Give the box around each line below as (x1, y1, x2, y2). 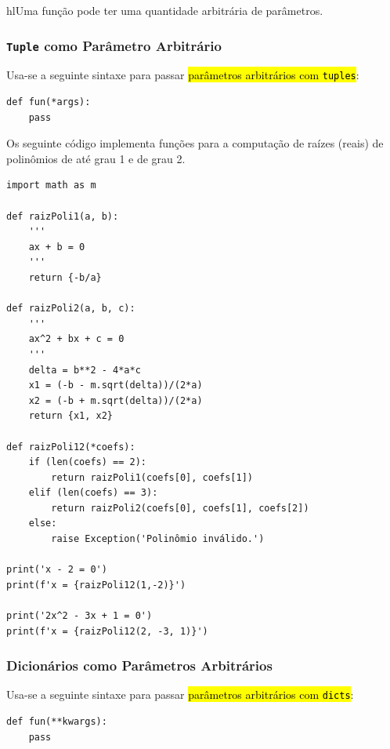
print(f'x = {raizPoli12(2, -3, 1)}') (6, 625, 208, 637)
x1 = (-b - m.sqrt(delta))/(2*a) (28, 380, 203, 391)
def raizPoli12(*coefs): (6, 441, 135, 453)
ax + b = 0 (28, 241, 85, 253)
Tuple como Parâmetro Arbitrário (6, 35, 222, 55)
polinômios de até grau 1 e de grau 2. (6, 150, 186, 166)
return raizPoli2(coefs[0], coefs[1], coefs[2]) (51, 502, 309, 514)
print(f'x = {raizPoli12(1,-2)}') (6, 579, 186, 591)
